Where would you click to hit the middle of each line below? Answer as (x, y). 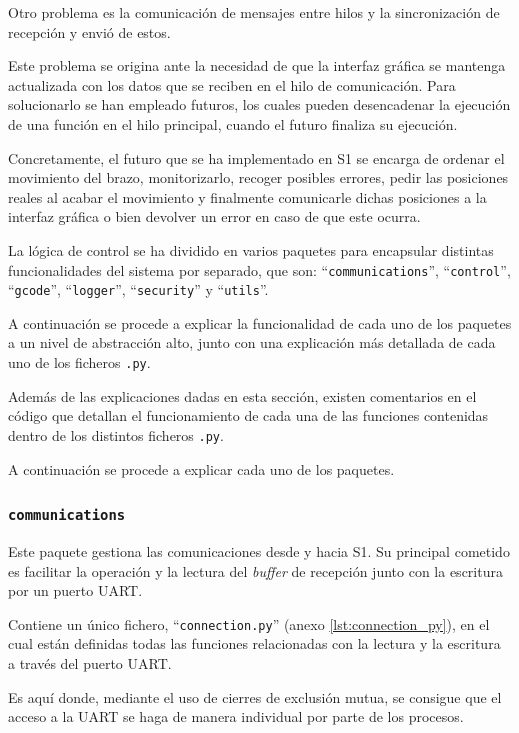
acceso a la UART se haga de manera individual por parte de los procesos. (236, 716)
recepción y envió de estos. (89, 31)
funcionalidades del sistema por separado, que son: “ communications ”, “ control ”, (259, 269)
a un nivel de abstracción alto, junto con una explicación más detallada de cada (252, 342)
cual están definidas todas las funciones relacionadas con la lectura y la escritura (254, 643)
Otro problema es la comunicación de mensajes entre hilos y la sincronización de (254, 12)
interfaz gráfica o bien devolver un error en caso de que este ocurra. (214, 216)
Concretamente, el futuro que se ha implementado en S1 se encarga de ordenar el (256, 157)
